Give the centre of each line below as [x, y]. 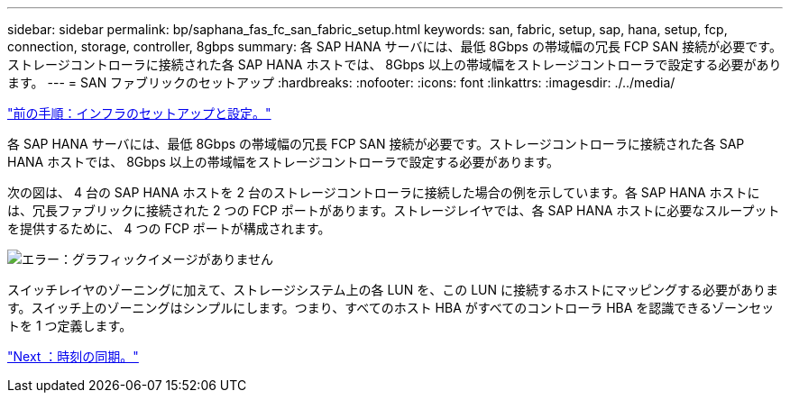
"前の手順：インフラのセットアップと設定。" [139, 113]
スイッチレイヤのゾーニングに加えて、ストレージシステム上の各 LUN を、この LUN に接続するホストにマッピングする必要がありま [393, 290]
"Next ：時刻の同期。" [73, 356]
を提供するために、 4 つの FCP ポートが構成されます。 [169, 228]
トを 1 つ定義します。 [70, 326]
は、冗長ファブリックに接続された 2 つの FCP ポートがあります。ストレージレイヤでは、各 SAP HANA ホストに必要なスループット [394, 210]
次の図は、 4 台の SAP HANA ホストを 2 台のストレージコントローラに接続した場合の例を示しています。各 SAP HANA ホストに [384, 192]
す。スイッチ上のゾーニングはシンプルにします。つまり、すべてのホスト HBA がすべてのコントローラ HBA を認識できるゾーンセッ [391, 308]
